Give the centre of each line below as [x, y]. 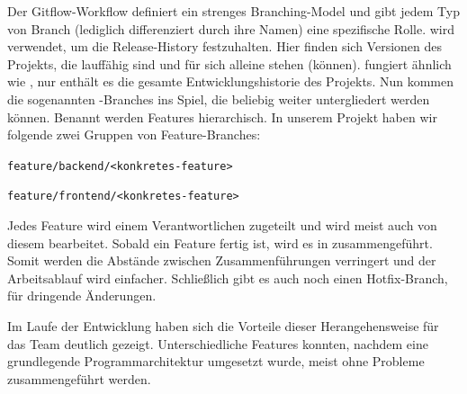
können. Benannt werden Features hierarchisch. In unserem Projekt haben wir [222, 116]
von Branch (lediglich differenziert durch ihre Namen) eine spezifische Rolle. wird [231, 28]
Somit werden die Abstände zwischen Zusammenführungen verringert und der [222, 260]
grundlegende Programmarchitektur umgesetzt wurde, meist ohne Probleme [216, 361]
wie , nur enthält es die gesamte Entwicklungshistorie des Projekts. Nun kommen [230, 81]
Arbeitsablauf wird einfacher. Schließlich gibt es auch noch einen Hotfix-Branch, [228, 278]
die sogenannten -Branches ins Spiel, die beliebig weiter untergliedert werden [219, 98]
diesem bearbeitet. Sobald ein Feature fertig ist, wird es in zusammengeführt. [220, 242]
